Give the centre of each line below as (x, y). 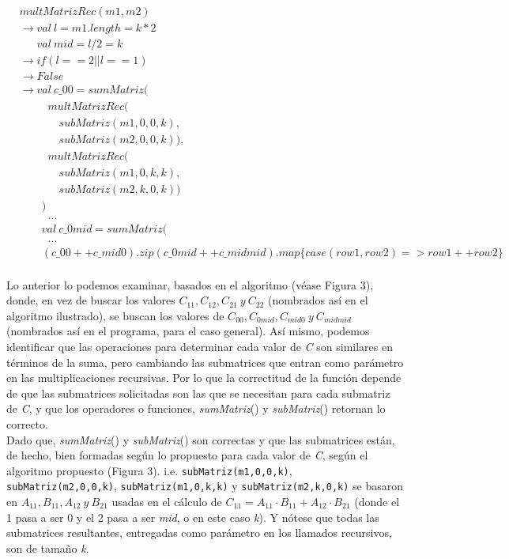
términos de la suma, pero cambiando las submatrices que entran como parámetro (205, 362)
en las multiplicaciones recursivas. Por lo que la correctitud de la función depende (204, 378)
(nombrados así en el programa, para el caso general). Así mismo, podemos (188, 331)
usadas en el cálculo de (167, 501)
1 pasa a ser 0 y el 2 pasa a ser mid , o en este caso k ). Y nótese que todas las (193, 517)
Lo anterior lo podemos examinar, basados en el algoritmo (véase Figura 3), (190, 284)
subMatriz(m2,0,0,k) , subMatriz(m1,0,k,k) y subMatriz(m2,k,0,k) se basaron (205, 486)
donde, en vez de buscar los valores (91, 300)
